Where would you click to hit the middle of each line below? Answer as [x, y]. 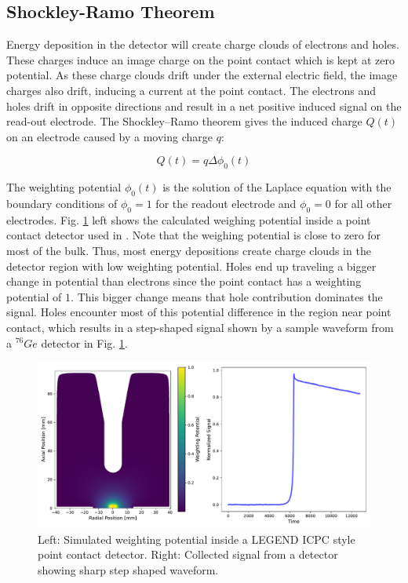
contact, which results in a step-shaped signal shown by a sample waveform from [200, 327]
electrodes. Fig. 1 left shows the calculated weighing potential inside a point [189, 219]
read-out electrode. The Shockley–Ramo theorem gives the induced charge [184, 121]
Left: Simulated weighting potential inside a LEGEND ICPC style [197, 539]
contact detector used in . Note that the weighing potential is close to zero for [194, 235]
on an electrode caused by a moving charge [110, 136]
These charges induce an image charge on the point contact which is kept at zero [200, 59]
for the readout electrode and [226, 203]
